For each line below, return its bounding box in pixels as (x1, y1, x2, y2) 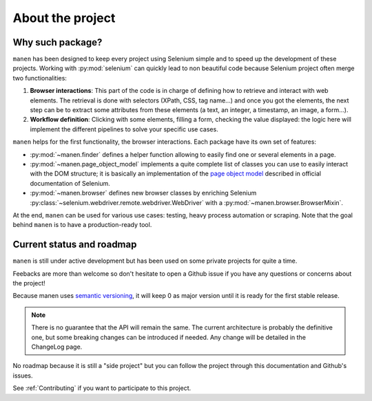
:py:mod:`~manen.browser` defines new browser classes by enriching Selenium (30, 189, 257, 197)
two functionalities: (12, 74, 67, 82)
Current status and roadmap (12, 239, 137, 250)
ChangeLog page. (31, 343, 83, 351)
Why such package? (12, 36, 103, 48)
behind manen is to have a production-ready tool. (12, 221, 152, 229)
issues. (12, 371, 34, 380)
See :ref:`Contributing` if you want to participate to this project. (12, 384, 192, 392)
